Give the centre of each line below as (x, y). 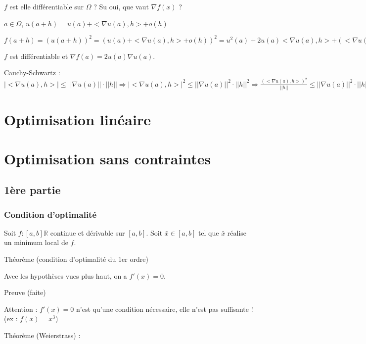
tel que (208, 232)
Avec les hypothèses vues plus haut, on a (66, 275)
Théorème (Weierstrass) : (42, 335)
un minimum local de (36, 242)
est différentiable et (39, 56)
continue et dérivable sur (88, 232)
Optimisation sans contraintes (108, 158)
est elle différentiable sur (47, 6)
